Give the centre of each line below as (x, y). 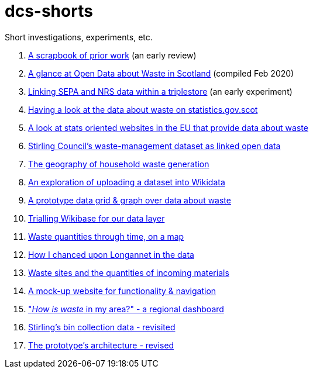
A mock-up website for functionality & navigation (122, 291)
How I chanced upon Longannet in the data (111, 254)
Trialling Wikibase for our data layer (97, 218)
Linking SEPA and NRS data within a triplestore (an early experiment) (160, 91)
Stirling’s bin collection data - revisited (102, 327)
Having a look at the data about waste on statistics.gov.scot (143, 109)
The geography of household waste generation (119, 164)
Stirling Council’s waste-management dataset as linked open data (154, 146)
